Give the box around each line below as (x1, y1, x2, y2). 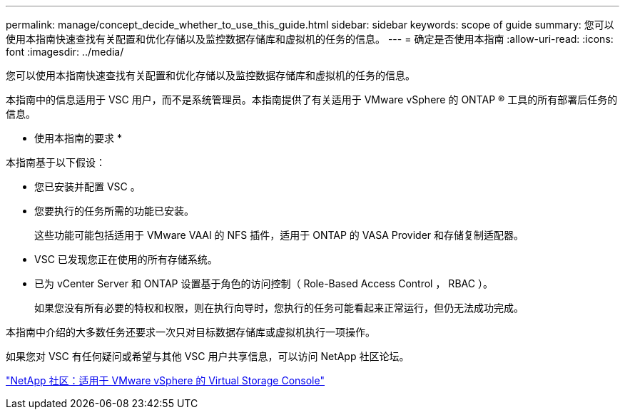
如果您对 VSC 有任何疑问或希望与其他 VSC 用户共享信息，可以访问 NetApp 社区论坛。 (6, 350, 410, 362)
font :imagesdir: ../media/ (6, 46, 124, 58)
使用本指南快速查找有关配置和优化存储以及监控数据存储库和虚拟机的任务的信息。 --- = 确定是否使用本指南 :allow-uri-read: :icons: (6, 33, 614, 45)
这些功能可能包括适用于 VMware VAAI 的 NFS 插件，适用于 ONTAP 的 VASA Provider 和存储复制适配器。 (34, 229, 524, 241)
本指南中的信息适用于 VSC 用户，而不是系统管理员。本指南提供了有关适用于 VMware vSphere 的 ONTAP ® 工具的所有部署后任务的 (6, 93, 618, 106)
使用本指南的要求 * (34, 132, 122, 144)
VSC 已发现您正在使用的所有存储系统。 (34, 253, 218, 265)
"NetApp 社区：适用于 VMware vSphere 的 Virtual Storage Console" (6, 374, 325, 386)
